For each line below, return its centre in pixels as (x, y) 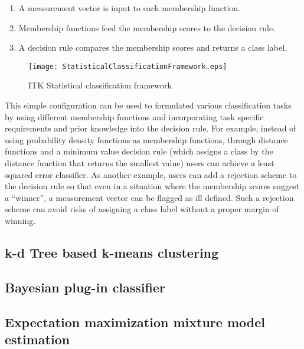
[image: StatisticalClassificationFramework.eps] (128, 66)
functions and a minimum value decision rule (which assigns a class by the (139, 151)
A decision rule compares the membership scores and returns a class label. (153, 47)
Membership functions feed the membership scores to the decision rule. (147, 27)
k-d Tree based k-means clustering (112, 252)
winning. (20, 220)
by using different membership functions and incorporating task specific (134, 116)
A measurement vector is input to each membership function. (130, 8)
